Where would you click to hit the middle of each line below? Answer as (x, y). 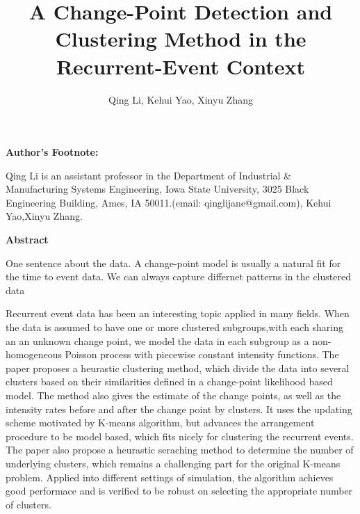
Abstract (27, 240)
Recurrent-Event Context (181, 66)
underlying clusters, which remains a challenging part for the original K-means (173, 463)
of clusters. (28, 504)
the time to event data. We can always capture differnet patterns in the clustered (178, 276)
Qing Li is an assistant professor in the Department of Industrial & (148, 175)
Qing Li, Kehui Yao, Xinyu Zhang (181, 99)
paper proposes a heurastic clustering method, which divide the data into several (178, 368)
